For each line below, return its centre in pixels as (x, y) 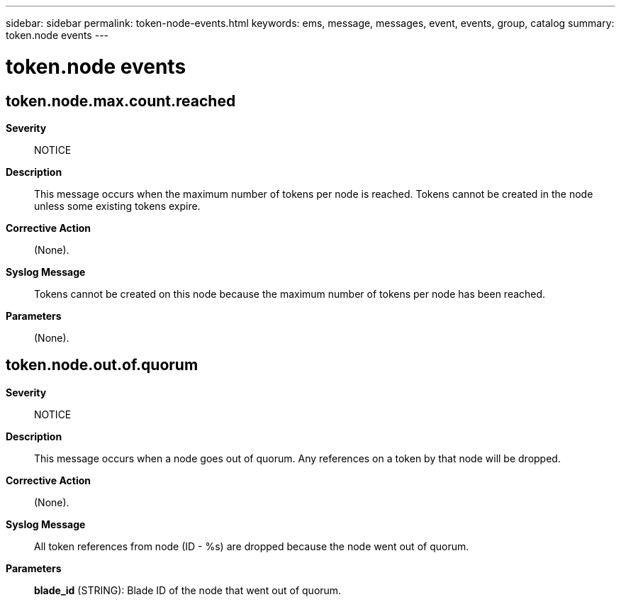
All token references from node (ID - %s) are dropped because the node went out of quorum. (252, 546)
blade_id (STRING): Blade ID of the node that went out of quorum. (188, 590)
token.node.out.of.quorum (102, 365)
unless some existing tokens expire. (117, 206)
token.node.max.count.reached (121, 101)
